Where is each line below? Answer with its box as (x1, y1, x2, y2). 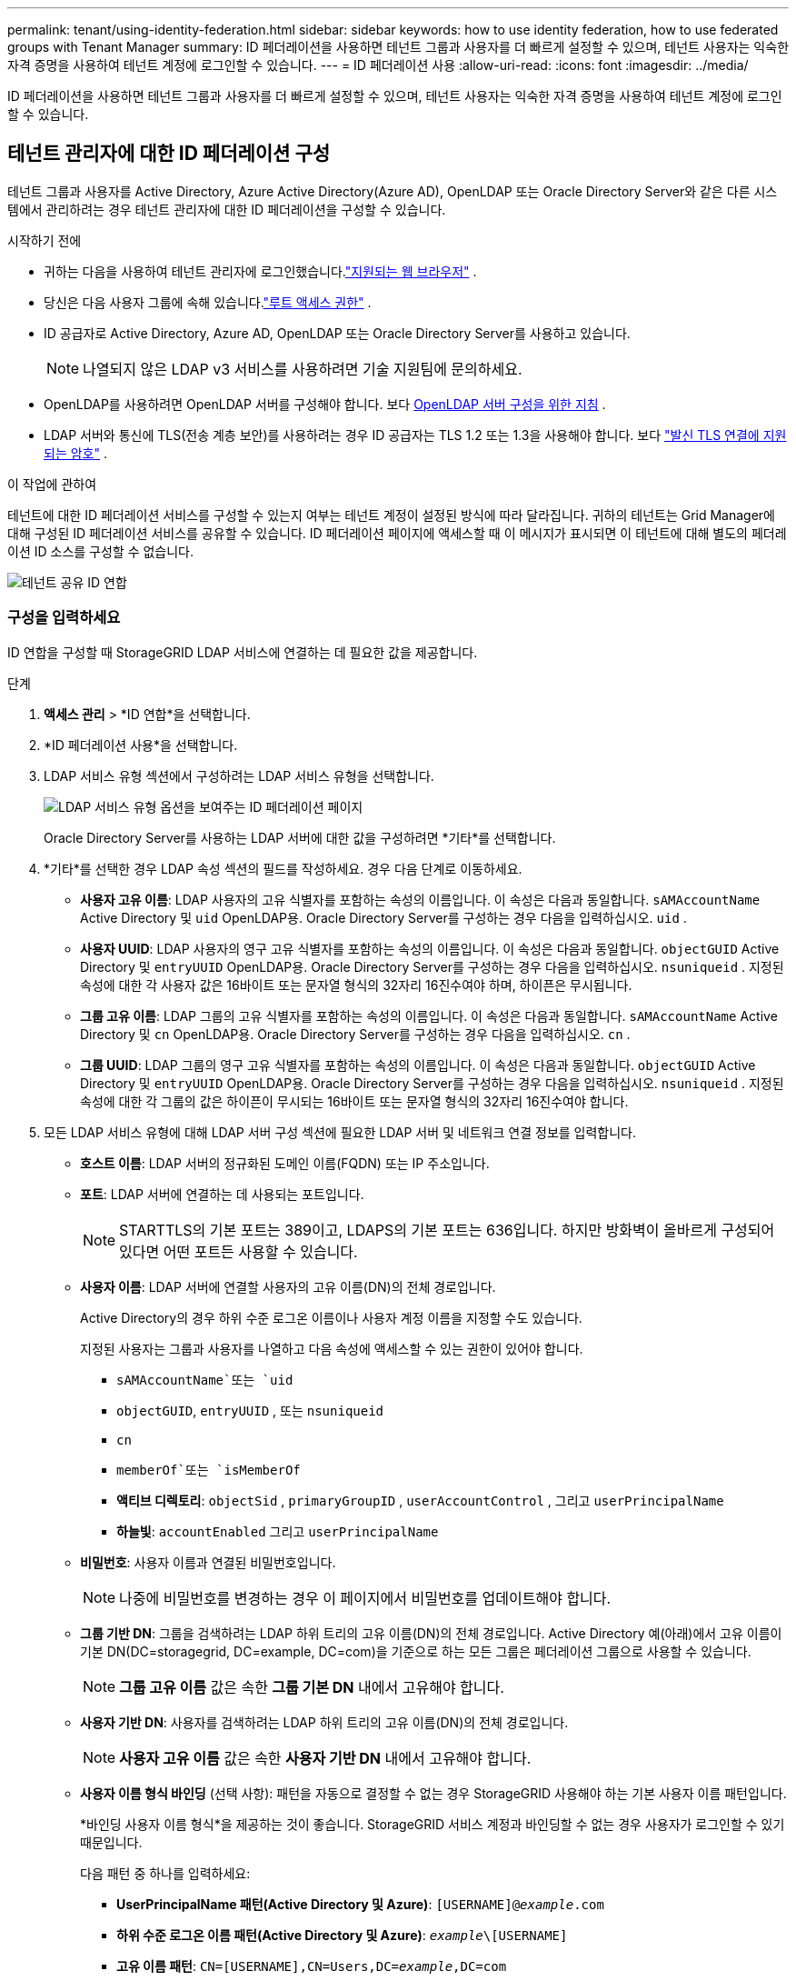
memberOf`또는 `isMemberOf (116, 1462, 301, 1477)
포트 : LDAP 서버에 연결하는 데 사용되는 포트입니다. (80, 1186, 364, 1202)
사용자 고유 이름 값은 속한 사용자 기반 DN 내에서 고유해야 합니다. (119, 1748, 532, 1767)
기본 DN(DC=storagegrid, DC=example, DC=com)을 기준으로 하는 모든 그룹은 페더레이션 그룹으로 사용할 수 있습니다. (80, 1643, 751, 1659)
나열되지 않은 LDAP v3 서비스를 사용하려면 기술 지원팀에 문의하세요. (83, 359, 522, 378)
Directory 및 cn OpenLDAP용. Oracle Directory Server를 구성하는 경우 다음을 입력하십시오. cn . (80, 1026, 631, 1042)
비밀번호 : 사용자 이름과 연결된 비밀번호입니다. (80, 1554, 336, 1570)
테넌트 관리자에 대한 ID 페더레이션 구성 (7, 142, 331, 165)
